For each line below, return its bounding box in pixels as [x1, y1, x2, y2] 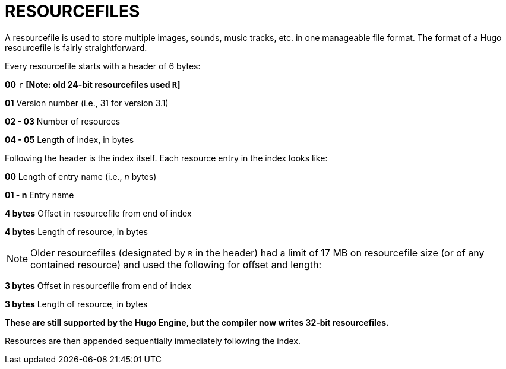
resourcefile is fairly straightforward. [5, 42, 147, 53]
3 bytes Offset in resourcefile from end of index [5, 280, 192, 291]
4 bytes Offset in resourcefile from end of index [5, 208, 192, 218]
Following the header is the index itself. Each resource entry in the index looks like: [5, 152, 328, 163]
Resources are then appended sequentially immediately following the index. [5, 335, 301, 346]
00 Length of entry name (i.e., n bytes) [5, 171, 157, 182]
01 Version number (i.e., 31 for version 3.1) [5, 97, 169, 108]
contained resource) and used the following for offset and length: [30, 258, 322, 271]
